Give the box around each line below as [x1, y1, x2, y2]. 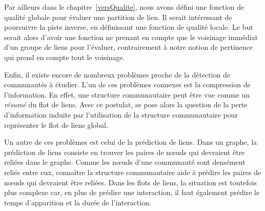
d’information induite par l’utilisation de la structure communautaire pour [4, 109, 238, 120]
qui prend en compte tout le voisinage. [4, 51, 125, 62]
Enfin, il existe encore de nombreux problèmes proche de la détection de [4, 69, 231, 80]
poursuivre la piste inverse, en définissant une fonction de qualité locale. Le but [4, 22, 253, 32]
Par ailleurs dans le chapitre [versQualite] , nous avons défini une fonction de [4, 2, 244, 12]
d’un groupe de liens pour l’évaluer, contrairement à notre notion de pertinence [4, 42, 253, 52]
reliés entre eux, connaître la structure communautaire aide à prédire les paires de [4, 166, 261, 177]
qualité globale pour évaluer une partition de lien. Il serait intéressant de [4, 11, 232, 22]
